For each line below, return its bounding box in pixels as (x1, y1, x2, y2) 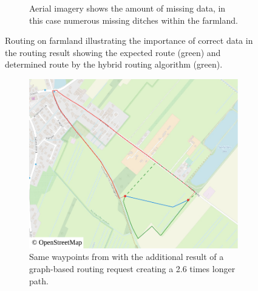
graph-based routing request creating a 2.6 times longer (29, 262, 236, 275)
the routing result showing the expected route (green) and (5, 46, 221, 58)
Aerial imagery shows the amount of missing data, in (29, 2, 226, 14)
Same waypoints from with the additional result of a (29, 250, 224, 263)
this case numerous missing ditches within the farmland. (29, 13, 238, 26)
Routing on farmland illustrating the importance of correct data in (5, 34, 253, 47)
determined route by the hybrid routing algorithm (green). (5, 58, 223, 71)
